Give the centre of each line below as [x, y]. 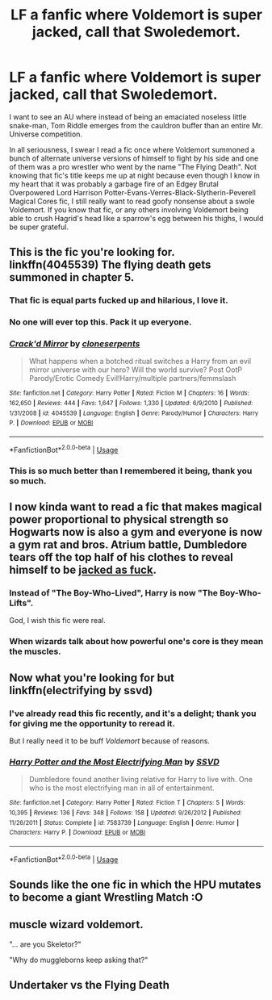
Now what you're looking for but [92, 678]
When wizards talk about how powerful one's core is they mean [136, 642]
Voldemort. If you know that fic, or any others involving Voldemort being [129, 209]
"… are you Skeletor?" [45, 944]
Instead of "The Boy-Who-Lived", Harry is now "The [114, 592]
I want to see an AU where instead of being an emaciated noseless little [128, 117]
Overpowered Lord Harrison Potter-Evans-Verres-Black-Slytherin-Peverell [133, 192]
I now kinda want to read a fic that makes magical [136, 507]
